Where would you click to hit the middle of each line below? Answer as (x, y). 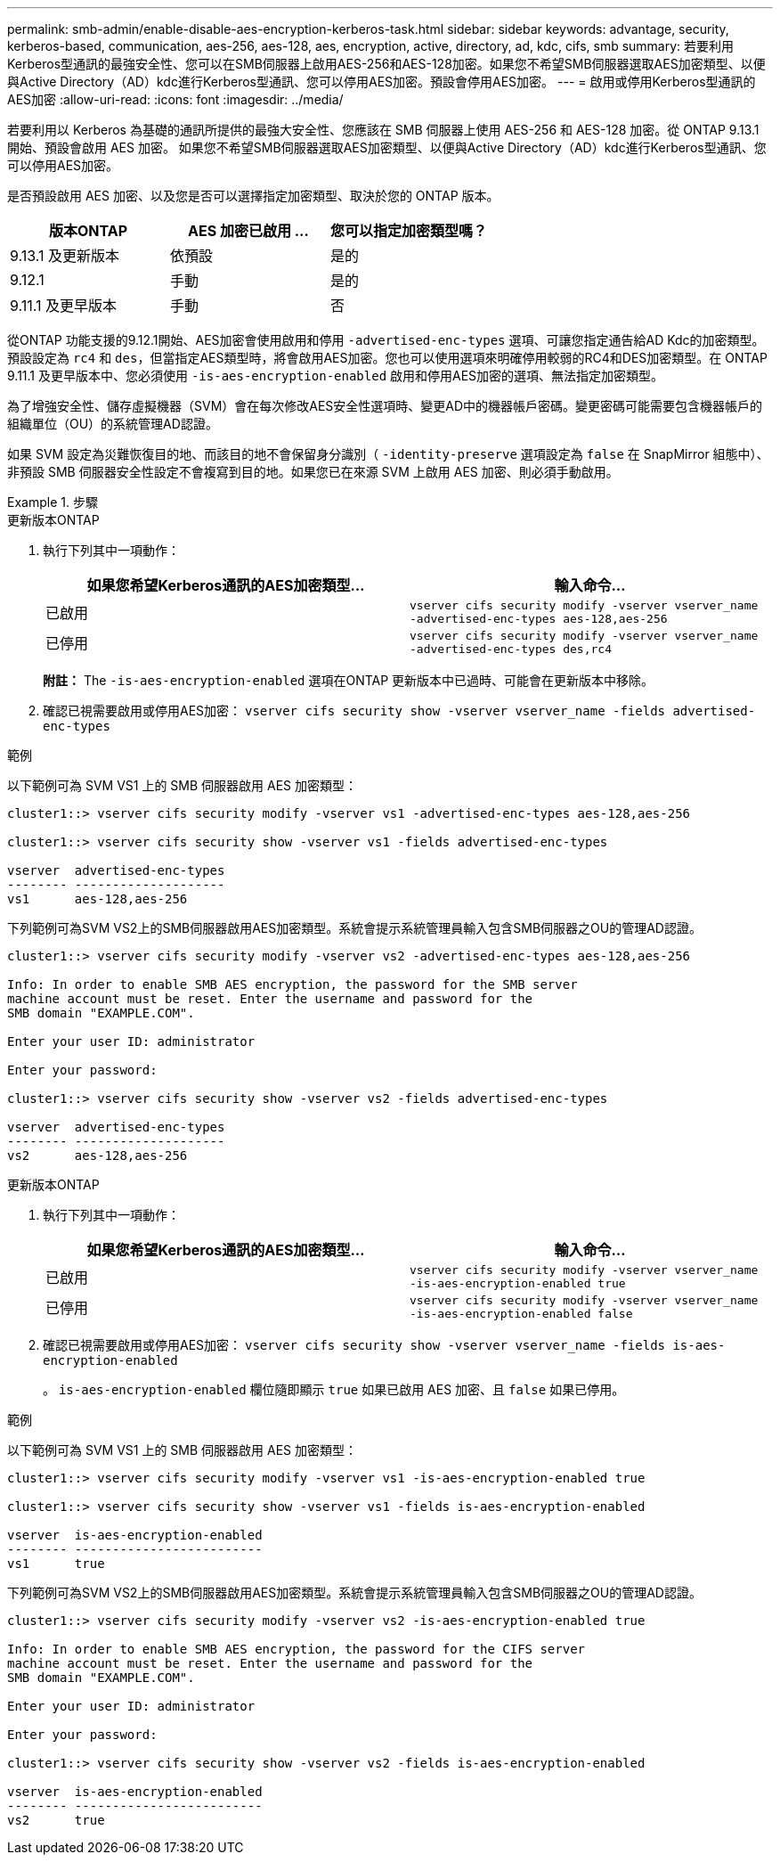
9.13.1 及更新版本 (65, 256)
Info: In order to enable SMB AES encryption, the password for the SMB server (292, 984)
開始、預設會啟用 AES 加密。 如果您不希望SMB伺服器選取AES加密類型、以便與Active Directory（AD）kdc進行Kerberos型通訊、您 (387, 147)
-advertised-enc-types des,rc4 (511, 649)
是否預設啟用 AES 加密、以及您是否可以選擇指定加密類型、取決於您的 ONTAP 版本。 (253, 196)
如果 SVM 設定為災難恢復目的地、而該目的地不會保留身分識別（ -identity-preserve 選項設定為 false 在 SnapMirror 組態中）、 (388, 454)
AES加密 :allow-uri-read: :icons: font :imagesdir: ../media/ (175, 99)
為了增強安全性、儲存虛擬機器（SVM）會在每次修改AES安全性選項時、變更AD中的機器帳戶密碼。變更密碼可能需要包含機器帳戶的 (385, 406)
